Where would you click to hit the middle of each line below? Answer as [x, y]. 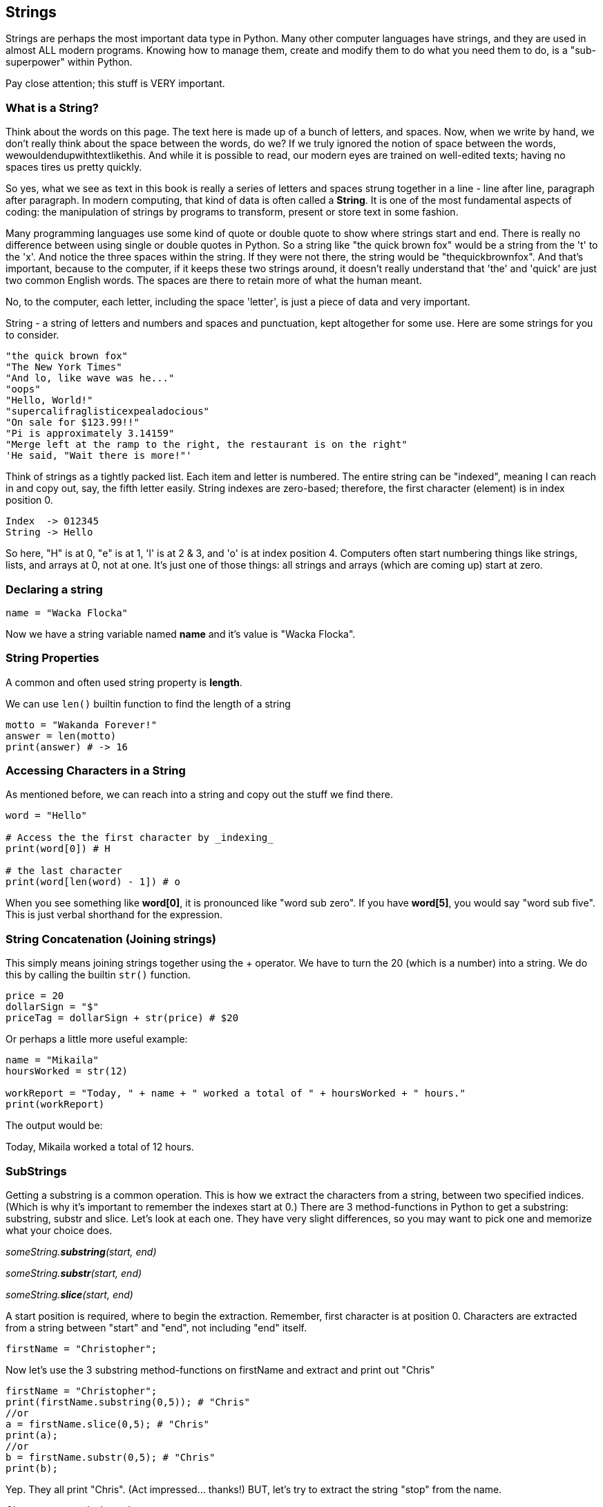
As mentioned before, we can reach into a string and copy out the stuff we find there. [199, 795]
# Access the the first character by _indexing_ [140, 838]
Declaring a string [54, 589]
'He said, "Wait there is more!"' [99, 456]
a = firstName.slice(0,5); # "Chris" [108, 1424]
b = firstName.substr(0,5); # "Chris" [111, 1457]
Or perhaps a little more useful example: [97, 1039]
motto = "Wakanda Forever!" [82, 724]
